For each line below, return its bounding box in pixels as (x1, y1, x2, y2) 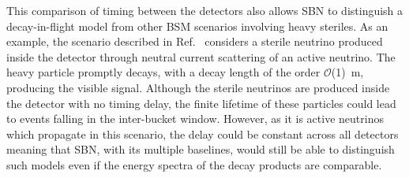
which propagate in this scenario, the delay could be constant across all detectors (6, 125, 399, 142)
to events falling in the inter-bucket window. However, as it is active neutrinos (6, 110, 384, 127)
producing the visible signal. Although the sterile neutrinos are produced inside (6, 79, 390, 95)
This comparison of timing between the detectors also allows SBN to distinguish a (6, 2, 403, 18)
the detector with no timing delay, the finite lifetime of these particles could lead (6, 95, 396, 111)
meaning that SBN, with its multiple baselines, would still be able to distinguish (6, 141, 395, 158)
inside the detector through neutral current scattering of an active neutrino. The (6, 48, 396, 65)
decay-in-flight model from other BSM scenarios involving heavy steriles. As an (6, 17, 388, 34)
